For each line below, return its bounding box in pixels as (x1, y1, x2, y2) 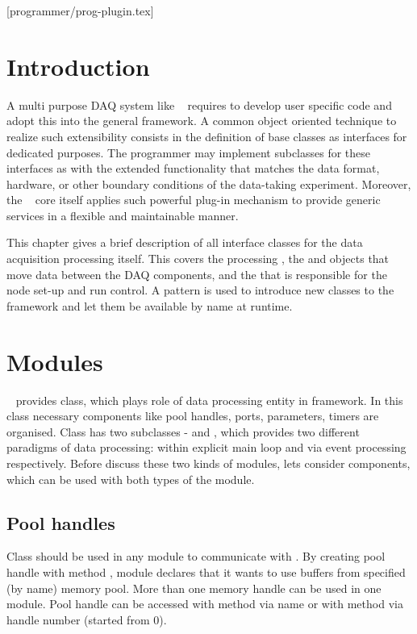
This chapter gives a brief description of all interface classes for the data (6, 234, 363, 251)
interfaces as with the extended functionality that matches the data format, (6, 160, 380, 177)
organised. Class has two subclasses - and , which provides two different (6, 423, 360, 440)
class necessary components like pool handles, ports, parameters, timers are (6, 407, 379, 424)
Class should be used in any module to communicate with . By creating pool (6, 548, 386, 565)
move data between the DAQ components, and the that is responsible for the (6, 265, 387, 282)
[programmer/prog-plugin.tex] (6, 2, 154, 19)
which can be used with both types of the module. (6, 470, 255, 487)
